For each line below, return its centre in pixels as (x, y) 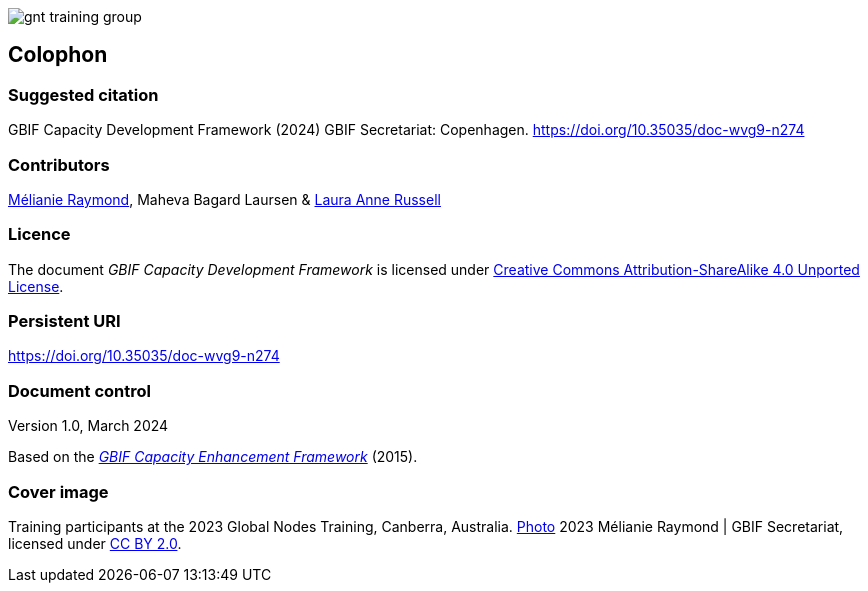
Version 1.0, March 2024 (88, 426)
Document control (79, 390)
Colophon (58, 55)
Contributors (59, 164)
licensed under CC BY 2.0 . (95, 543)
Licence (39, 234)
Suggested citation (83, 94)
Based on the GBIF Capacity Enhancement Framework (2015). (213, 457)
